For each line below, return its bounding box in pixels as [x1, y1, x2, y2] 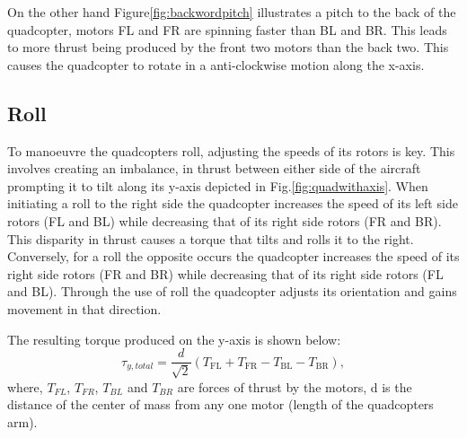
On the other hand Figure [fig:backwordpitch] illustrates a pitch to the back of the [7, 3, 456, 21]
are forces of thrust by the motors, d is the [177, 377, 412, 396]
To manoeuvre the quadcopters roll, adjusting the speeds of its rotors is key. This [7, 141, 455, 160]
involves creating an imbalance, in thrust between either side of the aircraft [7, 159, 421, 178]
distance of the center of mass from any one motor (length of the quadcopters [7, 395, 434, 414]
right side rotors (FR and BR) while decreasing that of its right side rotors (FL [7, 264, 444, 283]
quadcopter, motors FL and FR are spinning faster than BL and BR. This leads [7, 20, 447, 39]
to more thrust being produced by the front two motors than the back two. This [7, 38, 449, 57]
